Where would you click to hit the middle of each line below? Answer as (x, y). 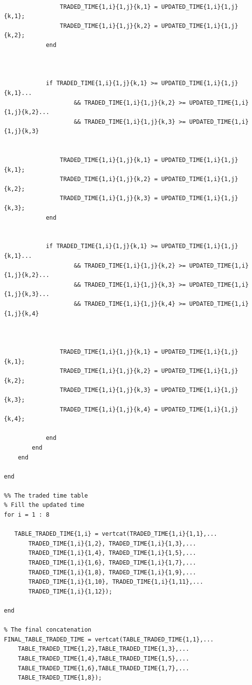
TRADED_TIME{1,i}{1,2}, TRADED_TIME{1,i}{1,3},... (112, 543)
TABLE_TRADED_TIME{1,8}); (60, 678)
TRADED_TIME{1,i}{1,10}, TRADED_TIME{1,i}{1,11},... (116, 582)
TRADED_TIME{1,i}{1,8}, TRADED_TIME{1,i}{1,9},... (112, 572)
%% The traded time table (46, 495)
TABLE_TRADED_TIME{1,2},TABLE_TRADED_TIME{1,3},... (104, 649)
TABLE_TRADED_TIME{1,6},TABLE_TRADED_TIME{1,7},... (104, 668)
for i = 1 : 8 (27, 515)
